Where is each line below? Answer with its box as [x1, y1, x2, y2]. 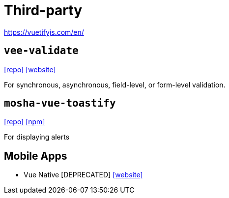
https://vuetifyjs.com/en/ [4, 28, 84, 36]
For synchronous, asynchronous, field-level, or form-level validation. [4, 80, 226, 89]
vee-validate [4, 45, 79, 57]
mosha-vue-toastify [4, 97, 116, 110]
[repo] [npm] [4, 117, 45, 126]
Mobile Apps [4, 149, 67, 162]
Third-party [4, 2, 83, 19]
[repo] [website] [4, 65, 56, 74]
